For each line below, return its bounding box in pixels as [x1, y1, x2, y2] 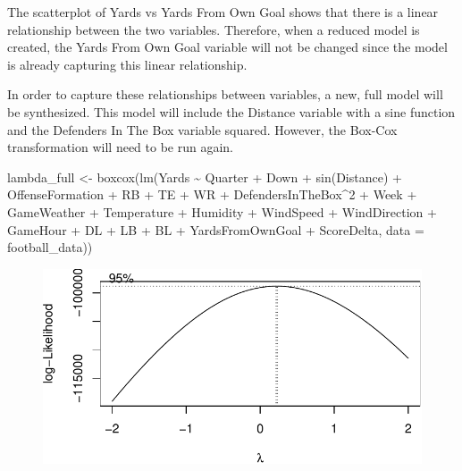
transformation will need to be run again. [7, 138, 234, 156]
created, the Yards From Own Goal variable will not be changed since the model [7, 38, 448, 56]
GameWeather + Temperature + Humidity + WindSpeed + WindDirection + [7, 202, 437, 221]
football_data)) [7, 238, 93, 257]
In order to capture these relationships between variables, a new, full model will [7, 85, 443, 104]
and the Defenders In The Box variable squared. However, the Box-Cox [7, 120, 398, 139]
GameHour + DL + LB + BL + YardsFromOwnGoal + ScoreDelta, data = [7, 220, 424, 239]
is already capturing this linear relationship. [7, 55, 248, 73]
